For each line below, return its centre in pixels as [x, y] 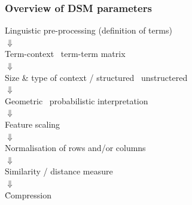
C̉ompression [28, 195]
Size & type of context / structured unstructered [96, 77]
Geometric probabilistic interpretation [77, 100]
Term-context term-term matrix [65, 54]
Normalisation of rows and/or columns [75, 148]
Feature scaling [33, 124]
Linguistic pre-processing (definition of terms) [89, 30]
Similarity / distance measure [59, 171]
